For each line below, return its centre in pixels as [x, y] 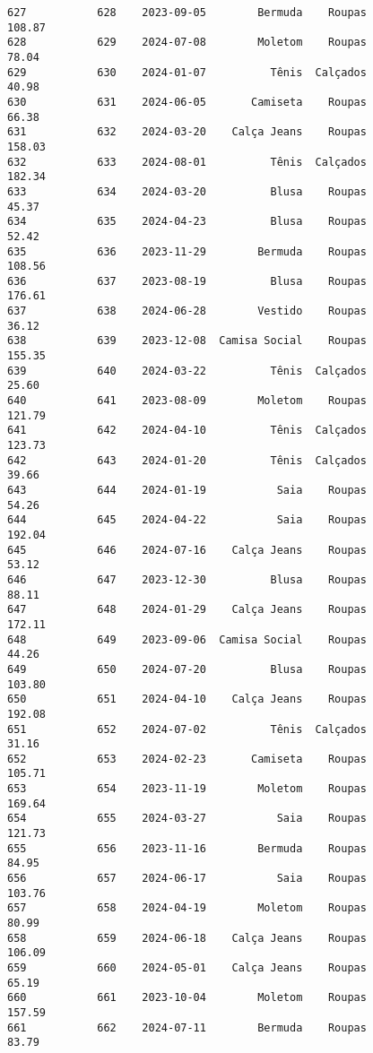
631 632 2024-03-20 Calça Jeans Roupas [187, 132]
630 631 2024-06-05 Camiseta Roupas [187, 102]
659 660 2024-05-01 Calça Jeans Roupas [187, 968]
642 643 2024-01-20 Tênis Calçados [187, 460]
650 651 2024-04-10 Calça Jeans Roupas [187, 699]
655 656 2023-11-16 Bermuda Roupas [187, 848]
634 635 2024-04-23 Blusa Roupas [187, 222]
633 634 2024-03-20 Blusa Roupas [187, 191]
